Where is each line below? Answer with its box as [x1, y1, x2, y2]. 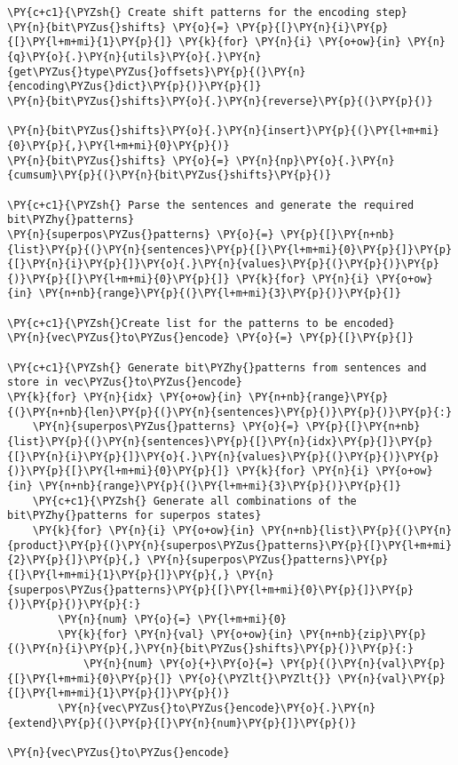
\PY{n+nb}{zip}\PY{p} [299, 627, 427, 641]
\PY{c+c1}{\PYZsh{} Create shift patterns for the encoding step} [7, 6, 408, 19]
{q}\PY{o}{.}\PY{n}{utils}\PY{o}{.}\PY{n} [7, 50, 262, 63]
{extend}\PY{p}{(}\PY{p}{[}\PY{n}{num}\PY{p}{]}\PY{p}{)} [7, 716, 357, 729]
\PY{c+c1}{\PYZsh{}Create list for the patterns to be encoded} [7, 316, 395, 330]
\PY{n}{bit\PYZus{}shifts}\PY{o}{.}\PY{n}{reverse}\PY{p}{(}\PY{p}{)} [7, 94, 433, 108]
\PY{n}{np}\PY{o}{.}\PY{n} [235, 154, 395, 167]
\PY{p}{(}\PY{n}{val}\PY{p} [280, 657, 446, 670]
